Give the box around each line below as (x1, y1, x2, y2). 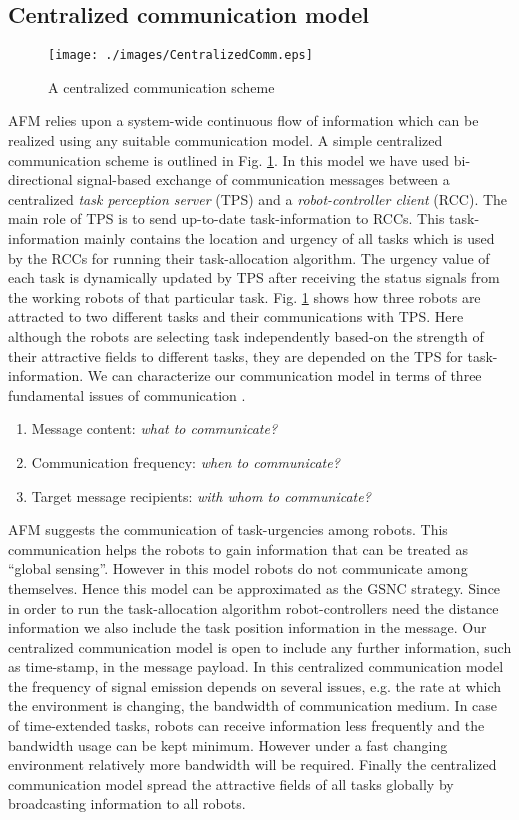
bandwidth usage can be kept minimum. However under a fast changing (8, 734, 448, 755)
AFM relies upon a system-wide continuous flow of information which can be (8, 110, 479, 131)
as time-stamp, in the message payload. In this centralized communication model (8, 656, 504, 677)
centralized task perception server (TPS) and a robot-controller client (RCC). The (8, 188, 508, 209)
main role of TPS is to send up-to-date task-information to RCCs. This (8, 208, 445, 229)
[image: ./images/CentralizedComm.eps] (48, 48, 313, 63)
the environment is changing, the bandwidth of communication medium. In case (8, 695, 498, 716)
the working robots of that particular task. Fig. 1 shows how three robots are (8, 286, 481, 307)
